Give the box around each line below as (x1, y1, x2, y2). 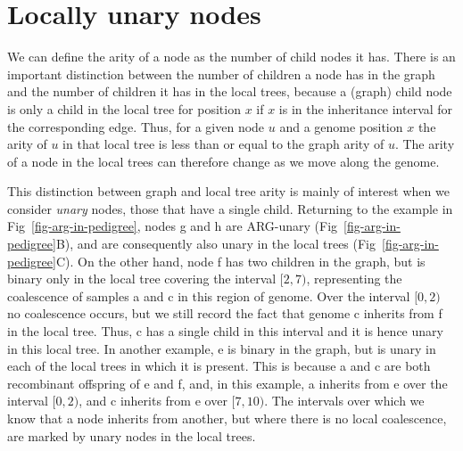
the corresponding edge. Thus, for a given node (7, 117, 265, 135)
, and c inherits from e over (79, 391, 227, 410)
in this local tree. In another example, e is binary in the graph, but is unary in (7, 339, 436, 357)
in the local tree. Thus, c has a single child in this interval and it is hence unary (7, 322, 443, 340)
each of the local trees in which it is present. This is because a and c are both (7, 357, 431, 375)
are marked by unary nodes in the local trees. (7, 426, 256, 445)
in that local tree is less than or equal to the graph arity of (62, 135, 384, 153)
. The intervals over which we (264, 391, 425, 410)
